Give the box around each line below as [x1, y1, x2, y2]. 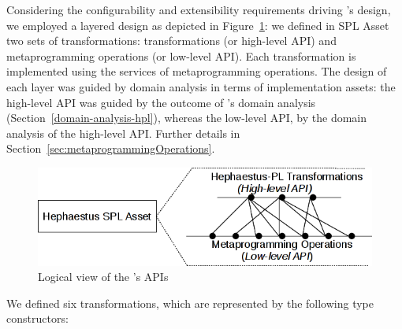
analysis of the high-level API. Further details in [6, 124, 240, 141]
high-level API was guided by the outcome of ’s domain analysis [6, 94, 316, 110]
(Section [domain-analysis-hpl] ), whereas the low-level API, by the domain [6, 109, 367, 126]
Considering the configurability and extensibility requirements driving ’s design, [6, 2, 391, 17]
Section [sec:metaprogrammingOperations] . [6, 140, 215, 157]
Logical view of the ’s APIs [38, 268, 169, 285]
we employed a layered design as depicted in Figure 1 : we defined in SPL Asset [6, 17, 389, 33]
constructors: [6, 310, 69, 327]
